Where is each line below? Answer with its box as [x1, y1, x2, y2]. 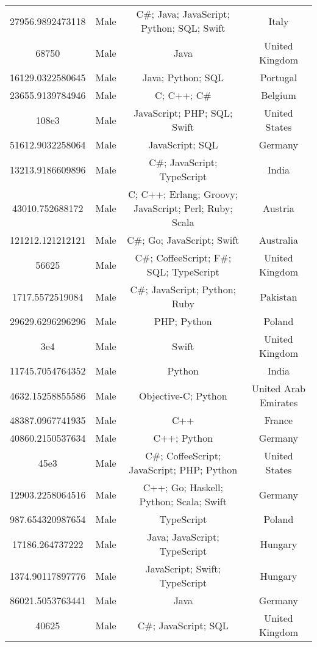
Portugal [260, 70, 297, 84]
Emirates [259, 395, 298, 409]
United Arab [251, 381, 305, 395]
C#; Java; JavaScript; [136, 7, 230, 21]
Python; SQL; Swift [141, 21, 226, 35]
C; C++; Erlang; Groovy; [128, 187, 238, 201]
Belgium [261, 88, 296, 102]
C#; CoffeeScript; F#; [135, 250, 232, 265]
